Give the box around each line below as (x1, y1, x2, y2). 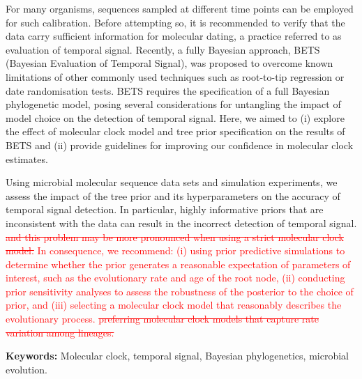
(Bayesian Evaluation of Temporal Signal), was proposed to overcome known (6, 56, 333, 70)
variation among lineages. (6, 325, 114, 339)
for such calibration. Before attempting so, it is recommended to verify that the (6, 15, 345, 29)
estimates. (6, 151, 48, 166)
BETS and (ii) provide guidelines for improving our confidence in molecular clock (6, 137, 354, 152)
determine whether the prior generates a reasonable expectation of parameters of (6, 256, 351, 271)
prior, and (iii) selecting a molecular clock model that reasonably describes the (6, 297, 342, 312)
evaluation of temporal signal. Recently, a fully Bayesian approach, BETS (6, 42, 320, 56)
